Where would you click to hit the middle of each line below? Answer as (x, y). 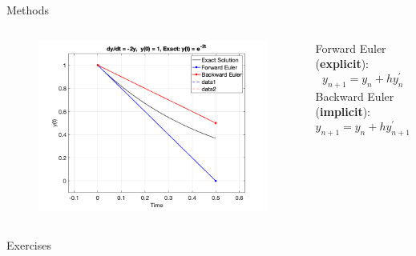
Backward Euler (355, 96)
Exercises (29, 244)
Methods (28, 10)
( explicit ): (342, 64)
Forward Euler (351, 48)
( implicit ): (343, 112)
